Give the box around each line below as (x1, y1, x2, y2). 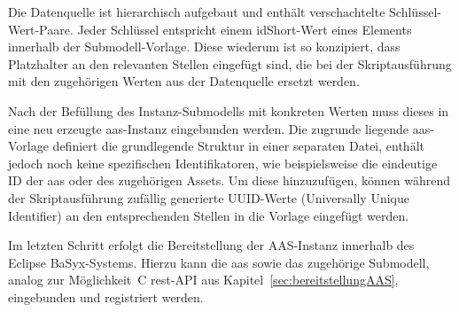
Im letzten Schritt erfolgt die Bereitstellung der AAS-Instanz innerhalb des (8, 236, 415, 254)
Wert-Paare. (8, 19, 74, 38)
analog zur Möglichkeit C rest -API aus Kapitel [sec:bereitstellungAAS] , (8, 270, 399, 289)
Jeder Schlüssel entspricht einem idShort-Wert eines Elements (77, 19, 412, 38)
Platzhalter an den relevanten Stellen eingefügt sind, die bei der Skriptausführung (8, 54, 452, 73)
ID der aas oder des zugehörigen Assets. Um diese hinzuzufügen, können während (8, 171, 450, 190)
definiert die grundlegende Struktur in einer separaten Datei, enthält (52, 136, 424, 155)
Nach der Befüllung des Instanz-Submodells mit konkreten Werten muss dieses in (8, 101, 449, 120)
